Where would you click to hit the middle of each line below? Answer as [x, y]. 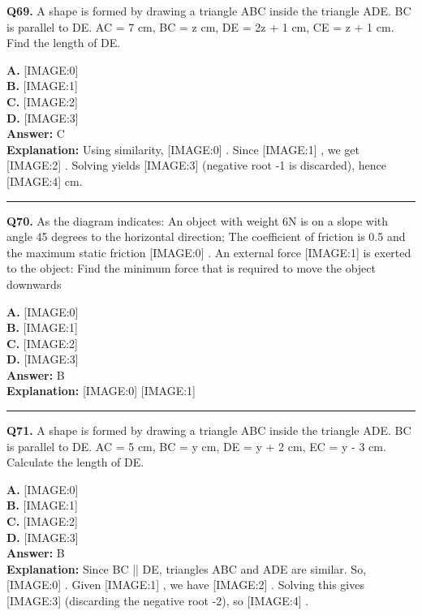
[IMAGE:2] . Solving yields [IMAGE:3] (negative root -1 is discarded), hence [196, 165]
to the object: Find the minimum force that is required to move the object [191, 268]
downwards [34, 284]
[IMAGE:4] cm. [45, 181]
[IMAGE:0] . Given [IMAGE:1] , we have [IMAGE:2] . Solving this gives [185, 585]
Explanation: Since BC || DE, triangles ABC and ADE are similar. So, [187, 568]
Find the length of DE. [64, 43]
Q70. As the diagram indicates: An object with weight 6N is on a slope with [198, 220]
